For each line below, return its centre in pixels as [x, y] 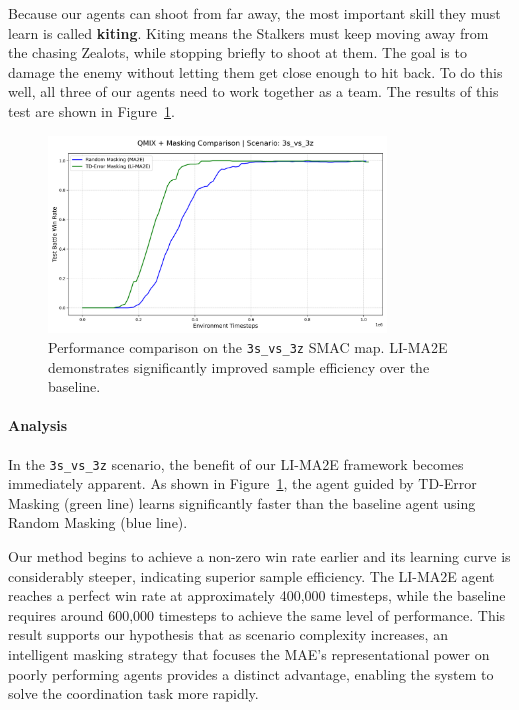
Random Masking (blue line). [98, 522]
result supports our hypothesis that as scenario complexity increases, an [228, 634]
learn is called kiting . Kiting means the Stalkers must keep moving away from [248, 32]
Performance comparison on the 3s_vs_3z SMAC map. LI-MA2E [248, 346]
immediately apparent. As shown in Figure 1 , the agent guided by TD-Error [242, 483]
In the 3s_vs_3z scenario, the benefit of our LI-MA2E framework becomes [236, 463]
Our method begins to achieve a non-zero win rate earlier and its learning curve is [259, 555]
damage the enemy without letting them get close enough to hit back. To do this [255, 71]
